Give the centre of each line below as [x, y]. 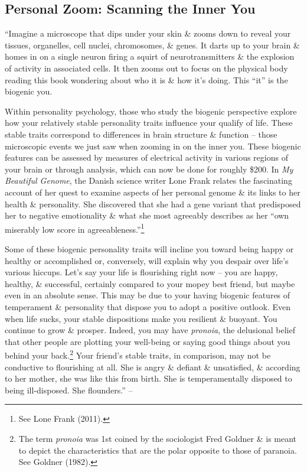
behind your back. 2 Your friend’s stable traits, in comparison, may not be [138, 354]
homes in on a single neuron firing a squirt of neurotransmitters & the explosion [150, 56]
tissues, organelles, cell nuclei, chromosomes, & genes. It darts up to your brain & [152, 45]
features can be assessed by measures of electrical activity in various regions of [146, 157]
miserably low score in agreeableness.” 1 [75, 228]
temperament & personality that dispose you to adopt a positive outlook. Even [148, 306]
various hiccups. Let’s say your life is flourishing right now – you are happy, [141, 272]
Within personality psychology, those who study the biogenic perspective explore [151, 111]
